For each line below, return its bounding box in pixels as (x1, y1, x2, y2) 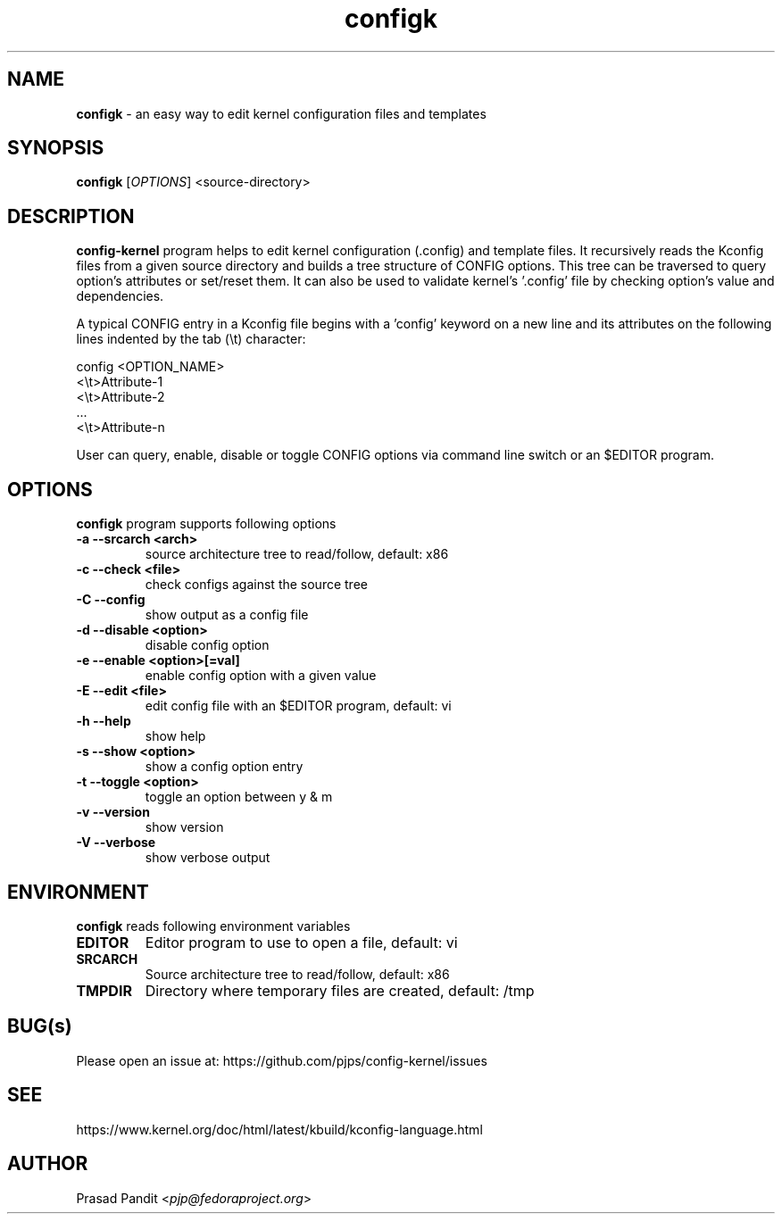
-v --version (76, 804, 150, 820)
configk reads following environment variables (76, 918, 351, 934)
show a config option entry (145, 759, 304, 775)
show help (145, 728, 206, 744)
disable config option (145, 637, 270, 653)
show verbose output (145, 850, 270, 866)
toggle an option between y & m (145, 789, 333, 805)
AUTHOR (7, 1152, 88, 1175)
